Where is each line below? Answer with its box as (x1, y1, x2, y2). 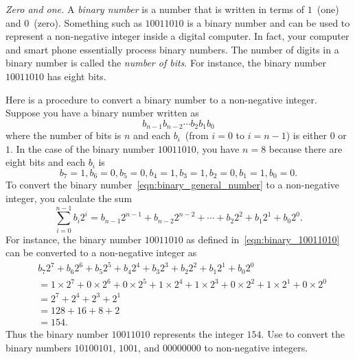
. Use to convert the (261, 327, 345, 341)
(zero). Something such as (34, 15, 142, 29)
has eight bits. (47, 69, 106, 83)
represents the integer (153, 327, 244, 341)
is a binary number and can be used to (187, 15, 350, 29)
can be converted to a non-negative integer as (5, 245, 197, 260)
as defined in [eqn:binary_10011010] (186, 232, 340, 246)
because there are (268, 141, 343, 156)
